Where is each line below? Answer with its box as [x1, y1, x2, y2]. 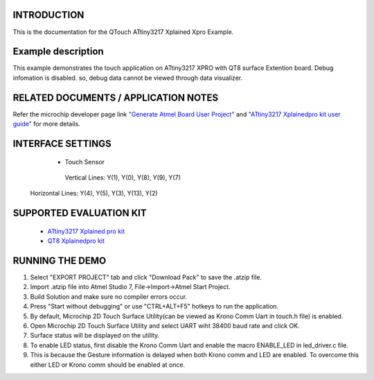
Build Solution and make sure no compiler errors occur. [30, 292, 188, 301]
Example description [12, 46, 104, 58]
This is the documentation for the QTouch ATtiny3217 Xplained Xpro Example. [12, 28, 234, 36]
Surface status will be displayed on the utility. [30, 331, 159, 340]
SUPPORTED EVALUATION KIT [12, 207, 147, 219]
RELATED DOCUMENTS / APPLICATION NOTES [12, 92, 219, 103]
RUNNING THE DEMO [12, 254, 107, 266]
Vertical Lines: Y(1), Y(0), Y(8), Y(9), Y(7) [64, 173, 181, 182]
